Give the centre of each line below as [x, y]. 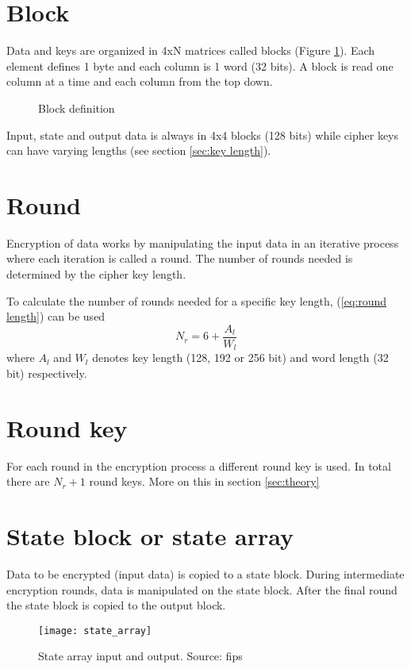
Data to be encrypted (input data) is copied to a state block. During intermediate [205, 573]
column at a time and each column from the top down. [140, 81]
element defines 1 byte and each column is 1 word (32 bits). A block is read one [200, 65]
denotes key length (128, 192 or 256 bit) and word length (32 [240, 358]
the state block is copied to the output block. [116, 605]
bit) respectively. [47, 373]
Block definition [77, 108]
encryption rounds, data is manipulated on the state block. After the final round [202, 589]
